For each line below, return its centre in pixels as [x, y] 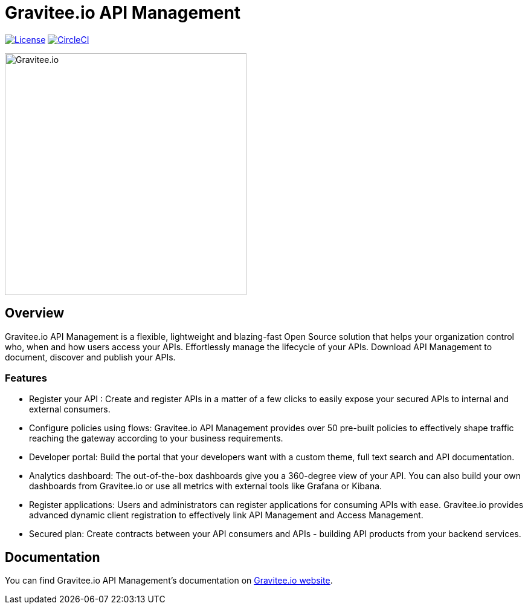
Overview [35, 313]
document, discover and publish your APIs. [90, 357]
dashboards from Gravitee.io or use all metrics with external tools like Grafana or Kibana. [206, 486]
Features [26, 378]
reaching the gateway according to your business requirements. [156, 438]
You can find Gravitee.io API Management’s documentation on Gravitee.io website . [169, 581]
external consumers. [70, 409]
